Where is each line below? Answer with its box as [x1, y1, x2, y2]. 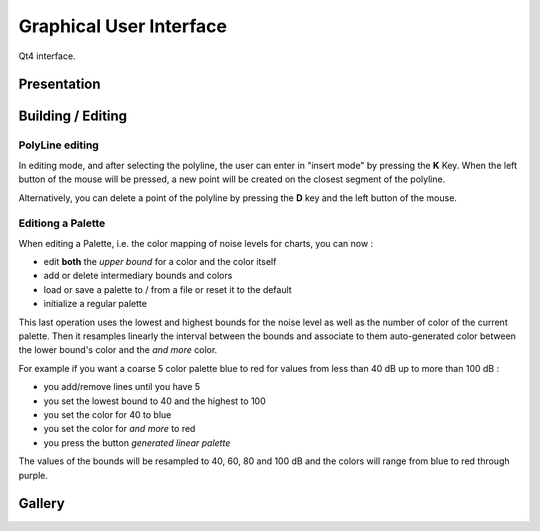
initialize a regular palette [43, 298, 147, 310]
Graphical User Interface [18, 15, 227, 37]
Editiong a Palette [18, 216, 106, 230]
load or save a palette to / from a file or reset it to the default [43, 283, 292, 295]
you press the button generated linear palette [43, 436, 231, 449]
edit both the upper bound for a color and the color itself [43, 256, 277, 268]
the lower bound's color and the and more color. [18, 344, 218, 356]
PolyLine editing [18, 138, 99, 152]
